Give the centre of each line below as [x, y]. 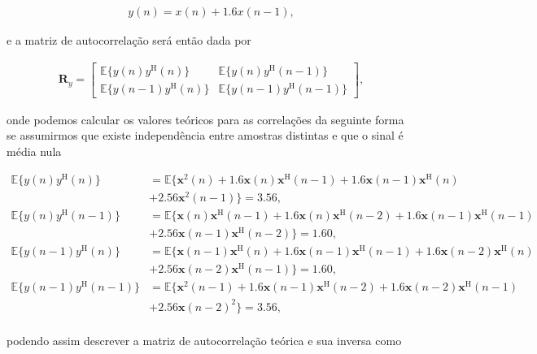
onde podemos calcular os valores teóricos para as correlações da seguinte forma [205, 119]
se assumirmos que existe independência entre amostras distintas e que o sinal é [205, 135]
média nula [34, 151]
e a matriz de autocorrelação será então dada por [129, 40]
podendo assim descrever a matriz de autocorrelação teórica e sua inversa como [204, 340]
